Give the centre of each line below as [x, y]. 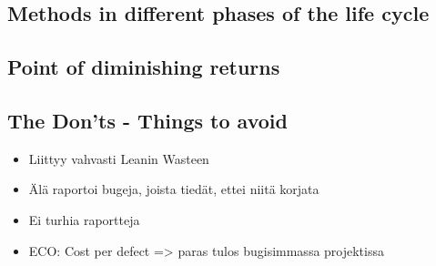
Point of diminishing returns [144, 67]
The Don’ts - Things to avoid [147, 120]
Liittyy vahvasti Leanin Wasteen [119, 158]
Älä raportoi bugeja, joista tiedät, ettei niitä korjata [174, 189]
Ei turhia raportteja [84, 219]
